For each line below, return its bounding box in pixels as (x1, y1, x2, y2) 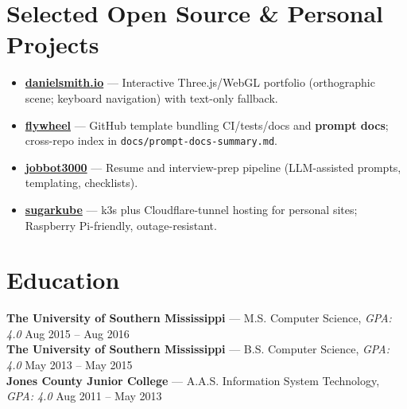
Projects (6, 28, 99, 60)
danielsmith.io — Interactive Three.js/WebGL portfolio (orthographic (25, 74, 375, 91)
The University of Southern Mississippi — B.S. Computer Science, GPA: (6, 341, 390, 357)
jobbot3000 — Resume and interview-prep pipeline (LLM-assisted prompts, (25, 158, 401, 175)
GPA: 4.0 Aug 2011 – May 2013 (6, 388, 162, 404)
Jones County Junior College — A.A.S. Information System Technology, (6, 372, 380, 388)
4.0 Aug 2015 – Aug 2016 (6, 325, 130, 341)
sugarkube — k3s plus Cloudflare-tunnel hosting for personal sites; (25, 201, 358, 217)
